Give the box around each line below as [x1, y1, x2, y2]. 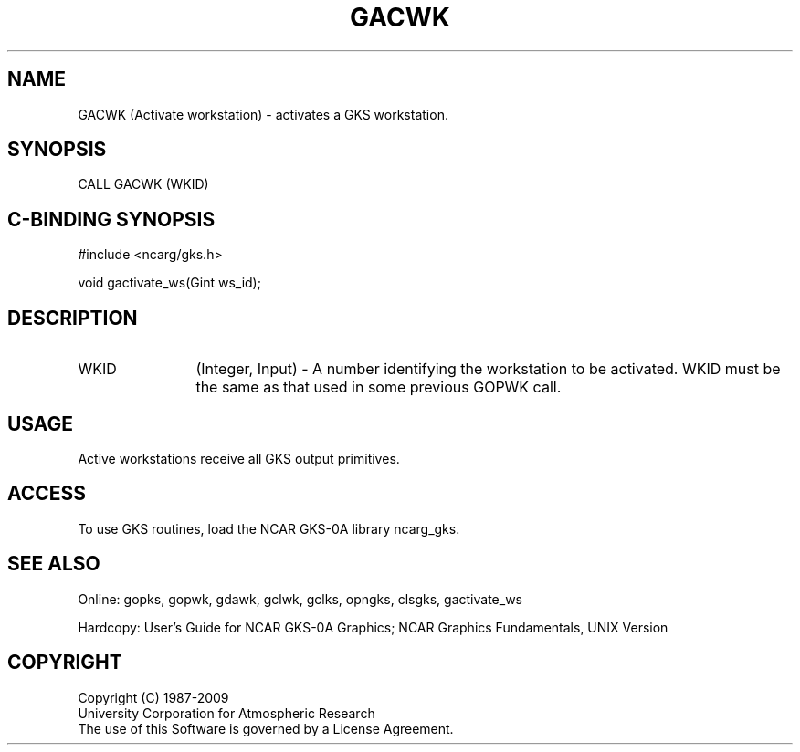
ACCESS [7, 482, 87, 506]
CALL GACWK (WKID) [78, 176, 209, 193]
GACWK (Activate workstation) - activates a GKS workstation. [78, 106, 448, 122]
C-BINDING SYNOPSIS [7, 207, 216, 231]
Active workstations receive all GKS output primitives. [78, 450, 400, 466]
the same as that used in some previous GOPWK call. [195, 378, 562, 397]
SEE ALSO [7, 552, 100, 576]
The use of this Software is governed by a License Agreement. [78, 720, 454, 736]
